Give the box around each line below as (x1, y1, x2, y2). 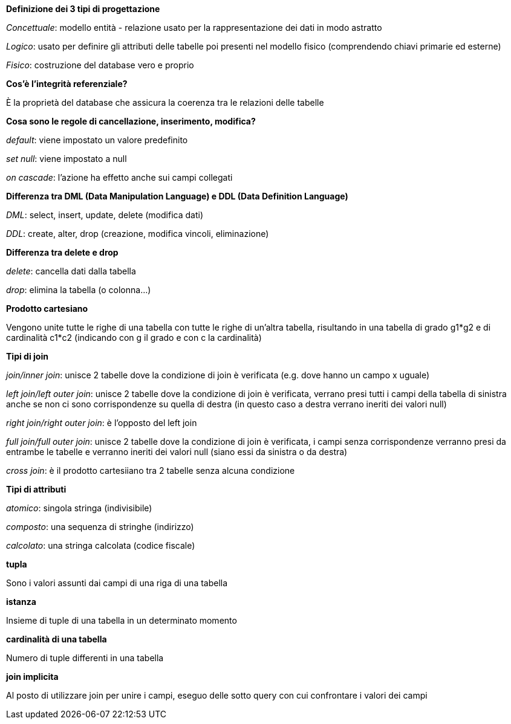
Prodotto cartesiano (6, 303, 88, 314)
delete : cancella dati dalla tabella (6, 266, 136, 276)
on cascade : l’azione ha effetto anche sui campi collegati (6, 172, 233, 183)
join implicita (6, 671, 59, 682)
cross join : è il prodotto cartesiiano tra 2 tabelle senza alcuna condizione (6, 465, 295, 476)
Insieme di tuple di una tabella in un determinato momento (6, 615, 237, 625)
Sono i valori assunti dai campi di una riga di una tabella (6, 578, 228, 588)
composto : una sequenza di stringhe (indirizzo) (6, 522, 194, 532)
